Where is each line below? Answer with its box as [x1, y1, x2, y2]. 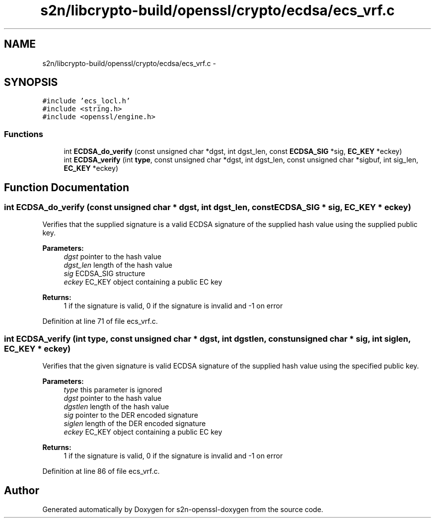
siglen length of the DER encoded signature [64, 419, 206, 428]
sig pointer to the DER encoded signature [64, 411, 198, 420]
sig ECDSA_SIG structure [64, 269, 145, 278]
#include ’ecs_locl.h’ [42, 97, 131, 105]
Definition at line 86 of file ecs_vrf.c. [42, 467, 160, 476]
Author [4, 484, 39, 497]
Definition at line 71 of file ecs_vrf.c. [42, 317, 158, 326]
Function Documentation [4, 181, 129, 194]
